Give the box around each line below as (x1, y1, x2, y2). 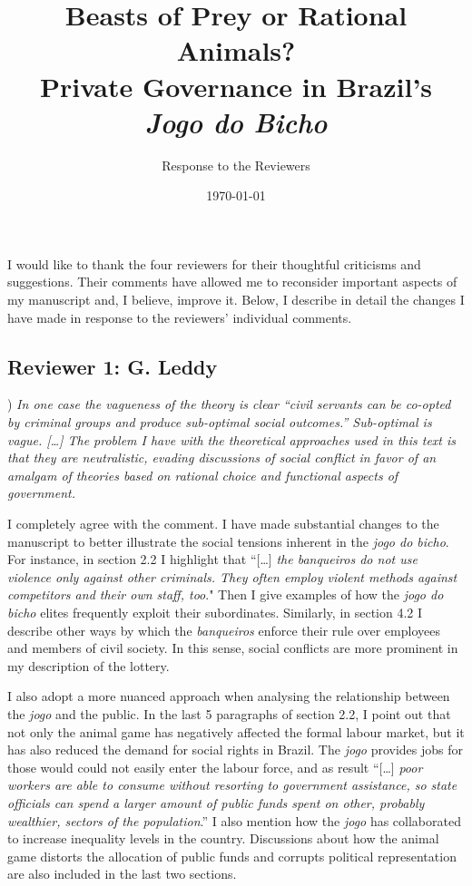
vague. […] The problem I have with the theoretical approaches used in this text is (7, 430, 457, 449)
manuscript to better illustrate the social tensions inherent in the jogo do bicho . (7, 531, 449, 550)
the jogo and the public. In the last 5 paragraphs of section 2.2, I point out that (7, 704, 451, 723)
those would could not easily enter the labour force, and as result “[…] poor (7, 757, 423, 776)
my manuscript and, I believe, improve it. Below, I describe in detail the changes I (7, 290, 465, 309)
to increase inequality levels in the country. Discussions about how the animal (7, 829, 439, 848)
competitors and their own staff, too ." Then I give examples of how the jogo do (7, 585, 444, 604)
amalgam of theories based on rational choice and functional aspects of (7, 465, 398, 484)
